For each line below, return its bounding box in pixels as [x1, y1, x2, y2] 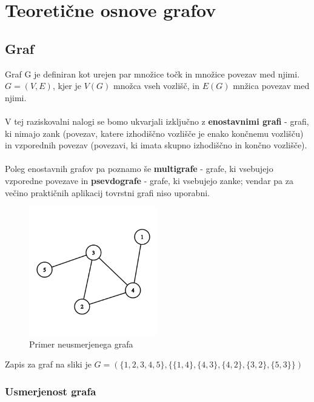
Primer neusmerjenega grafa [29, 337, 133, 350]
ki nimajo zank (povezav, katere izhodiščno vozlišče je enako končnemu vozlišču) [5, 127, 304, 139]
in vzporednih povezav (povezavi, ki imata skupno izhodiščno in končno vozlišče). [5, 139, 307, 151]
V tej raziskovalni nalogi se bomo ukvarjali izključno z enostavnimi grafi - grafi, [5, 114, 309, 127]
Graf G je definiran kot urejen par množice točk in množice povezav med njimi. [5, 67, 300, 80]
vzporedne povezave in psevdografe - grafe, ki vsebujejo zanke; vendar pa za [5, 174, 293, 186]
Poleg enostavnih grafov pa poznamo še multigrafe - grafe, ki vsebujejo [5, 162, 273, 175]
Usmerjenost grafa [5, 383, 96, 398]
